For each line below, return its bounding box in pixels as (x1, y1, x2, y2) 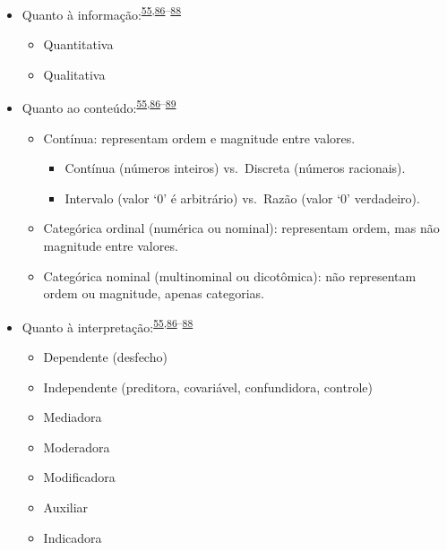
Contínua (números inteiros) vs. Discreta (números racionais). (64, 159, 406, 177)
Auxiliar (43, 498, 89, 517)
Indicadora (43, 528, 102, 546)
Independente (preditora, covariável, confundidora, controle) (43, 377, 373, 396)
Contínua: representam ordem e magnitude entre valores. (43, 128, 356, 147)
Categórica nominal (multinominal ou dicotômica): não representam (43, 266, 417, 285)
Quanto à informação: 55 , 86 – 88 (21, 3, 181, 23)
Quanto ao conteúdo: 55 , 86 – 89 (21, 96, 176, 117)
